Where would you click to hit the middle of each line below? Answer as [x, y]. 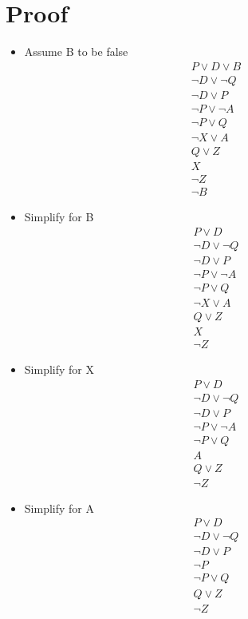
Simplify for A [59, 508]
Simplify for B [59, 217]
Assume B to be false [76, 52]
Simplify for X [59, 369]
